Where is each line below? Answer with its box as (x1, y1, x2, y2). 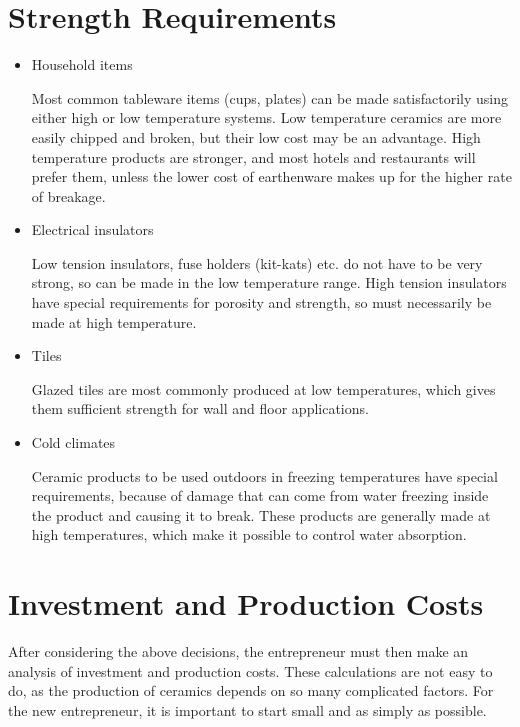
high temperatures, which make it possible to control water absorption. (31, 524, 467, 545)
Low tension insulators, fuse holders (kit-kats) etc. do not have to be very (31, 252, 483, 273)
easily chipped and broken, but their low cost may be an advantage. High (31, 126, 481, 147)
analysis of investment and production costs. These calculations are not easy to (8, 660, 493, 681)
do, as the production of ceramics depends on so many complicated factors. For (8, 680, 494, 701)
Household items (31, 54, 133, 75)
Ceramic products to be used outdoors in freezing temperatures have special (31, 465, 498, 486)
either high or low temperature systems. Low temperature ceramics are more (31, 107, 502, 128)
